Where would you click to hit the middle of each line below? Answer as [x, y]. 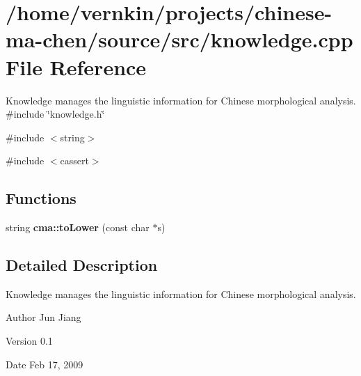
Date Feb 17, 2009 [45, 364]
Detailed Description [82, 265]
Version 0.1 [29, 341]
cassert [74, 160]
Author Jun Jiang [43, 317]
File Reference [76, 66]
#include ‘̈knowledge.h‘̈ [55, 114]
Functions [41, 198]
